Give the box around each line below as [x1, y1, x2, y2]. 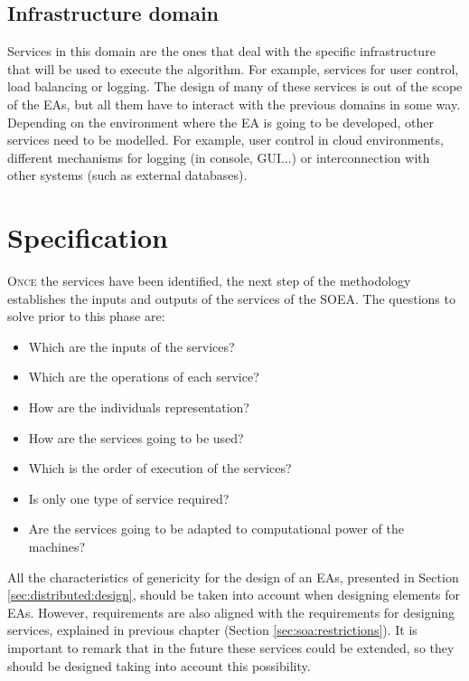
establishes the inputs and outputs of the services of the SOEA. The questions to [7, 288, 455, 307]
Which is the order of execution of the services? [28, 459, 292, 478]
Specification [7, 219, 168, 256]
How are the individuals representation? [28, 398, 249, 417]
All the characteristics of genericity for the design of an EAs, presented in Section [7, 567, 459, 586]
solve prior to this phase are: [7, 307, 165, 326]
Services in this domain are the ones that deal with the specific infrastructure [7, 42, 436, 61]
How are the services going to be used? [28, 428, 244, 447]
